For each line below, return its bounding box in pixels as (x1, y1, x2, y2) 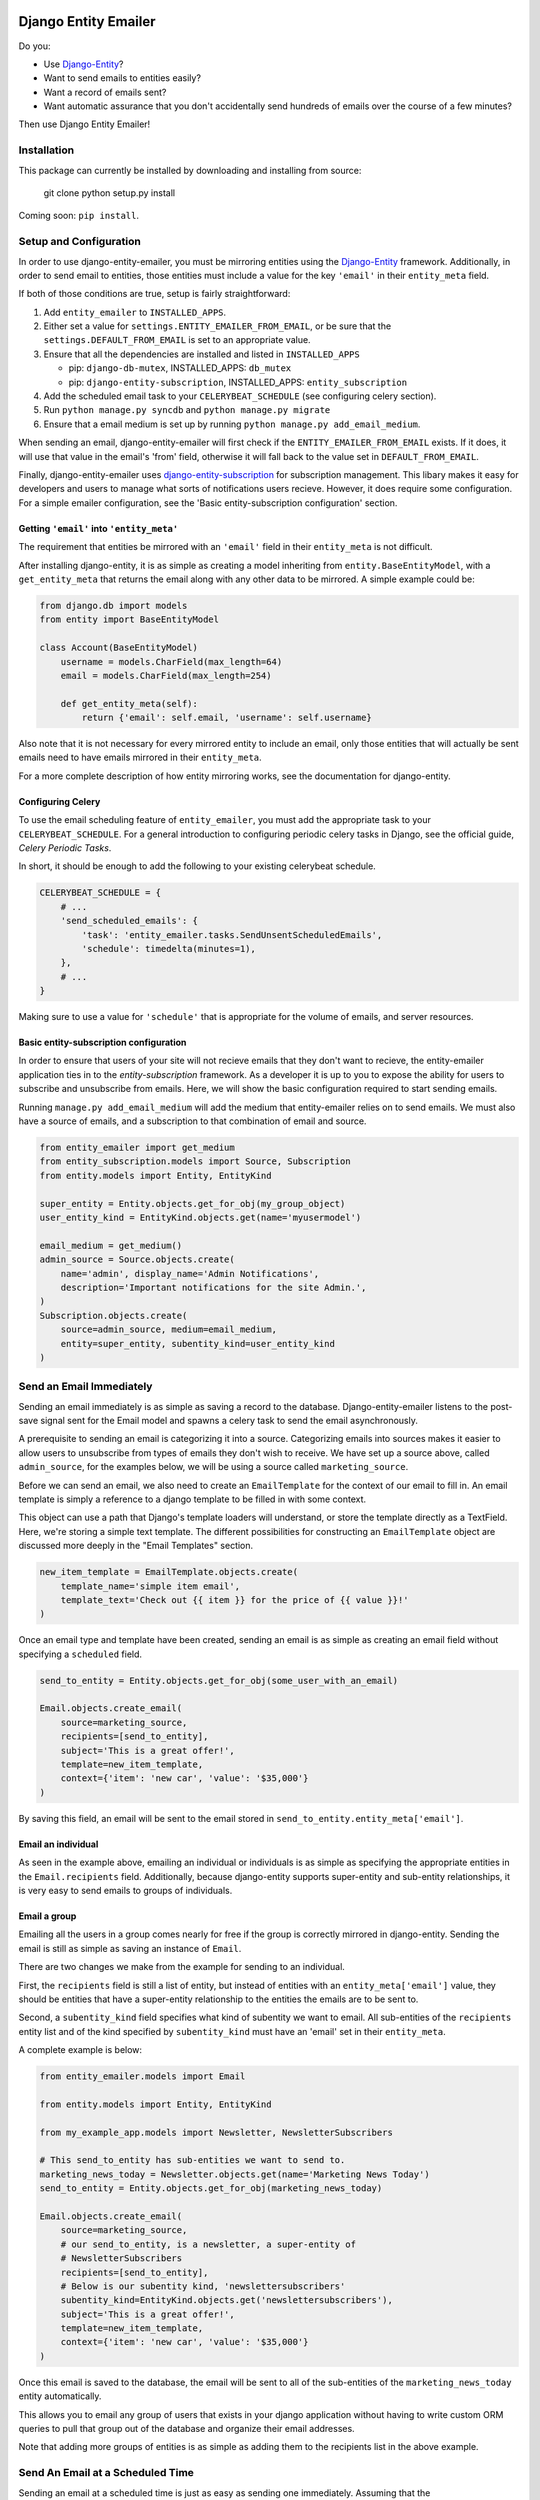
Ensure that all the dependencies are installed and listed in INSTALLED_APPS (43, 348, 360, 360)
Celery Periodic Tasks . (18, 842, 112, 854)
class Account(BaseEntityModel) (39, 642, 199, 654)
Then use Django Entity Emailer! (18, 118, 151, 130)
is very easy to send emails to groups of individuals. (18, 1884, 233, 1896)
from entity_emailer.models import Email (39, 2071, 246, 2082)
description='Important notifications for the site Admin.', (60, 1281, 367, 1293)
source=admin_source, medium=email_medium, (60, 1324, 277, 1335)
